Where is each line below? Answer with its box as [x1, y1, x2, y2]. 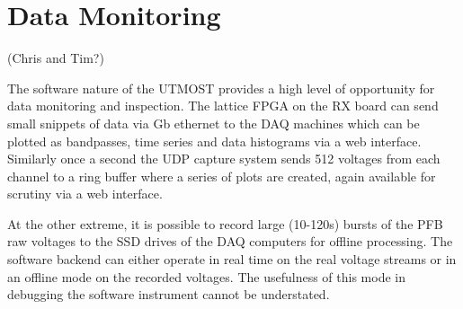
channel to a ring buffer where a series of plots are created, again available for [7, 166, 436, 185]
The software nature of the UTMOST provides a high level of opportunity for [7, 78, 435, 97]
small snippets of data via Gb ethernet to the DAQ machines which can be [7, 113, 420, 132]
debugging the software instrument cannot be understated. [7, 285, 330, 304]
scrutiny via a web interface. [7, 184, 163, 203]
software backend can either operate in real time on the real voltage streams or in [7, 250, 457, 269]
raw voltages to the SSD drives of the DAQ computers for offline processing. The [7, 232, 453, 251]
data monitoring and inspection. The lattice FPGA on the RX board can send [7, 96, 439, 115]
